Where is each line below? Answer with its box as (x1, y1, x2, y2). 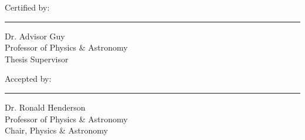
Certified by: (5, 1, 50, 13)
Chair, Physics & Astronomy (5, 124, 108, 136)
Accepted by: (5, 72, 52, 85)
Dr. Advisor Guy (5, 29, 65, 42)
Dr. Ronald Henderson (5, 101, 86, 113)
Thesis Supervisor (5, 52, 69, 65)
